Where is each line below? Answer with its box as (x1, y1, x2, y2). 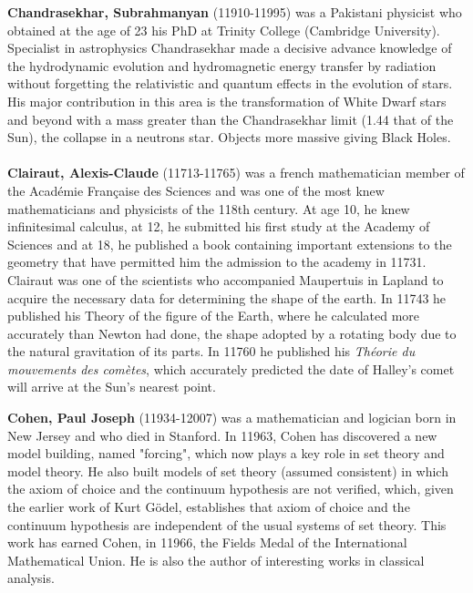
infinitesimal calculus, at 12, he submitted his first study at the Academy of (7, 217, 430, 236)
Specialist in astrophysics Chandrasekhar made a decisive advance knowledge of (7, 38, 452, 57)
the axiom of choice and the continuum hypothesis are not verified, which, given (7, 479, 454, 498)
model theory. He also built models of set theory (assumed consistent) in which (7, 461, 448, 480)
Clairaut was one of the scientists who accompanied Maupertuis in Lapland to (7, 270, 444, 289)
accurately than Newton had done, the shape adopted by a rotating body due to (7, 323, 457, 343)
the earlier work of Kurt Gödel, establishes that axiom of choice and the (7, 497, 410, 516)
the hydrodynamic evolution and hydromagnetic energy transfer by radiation (7, 56, 437, 75)
